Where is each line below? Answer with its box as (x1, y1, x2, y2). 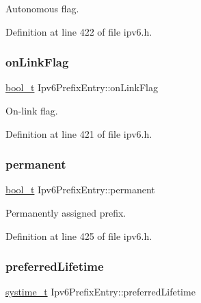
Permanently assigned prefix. (5, 206, 126, 219)
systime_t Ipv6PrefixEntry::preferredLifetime (5, 284, 196, 299)
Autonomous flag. (5, 1, 79, 15)
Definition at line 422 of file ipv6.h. (5, 24, 152, 38)
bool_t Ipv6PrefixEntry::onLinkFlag (5, 80, 158, 95)
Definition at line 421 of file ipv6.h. (5, 126, 152, 141)
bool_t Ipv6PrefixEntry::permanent (5, 182, 155, 197)
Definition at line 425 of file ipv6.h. (5, 228, 152, 243)
